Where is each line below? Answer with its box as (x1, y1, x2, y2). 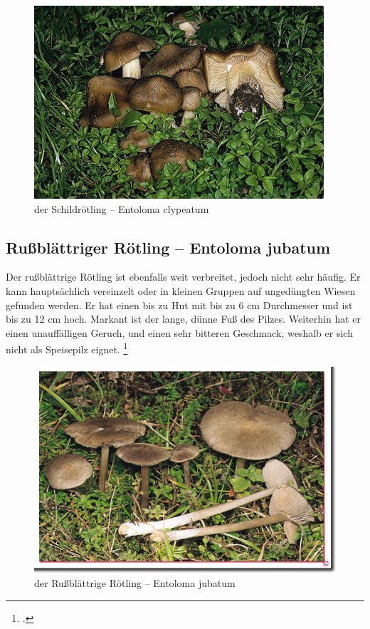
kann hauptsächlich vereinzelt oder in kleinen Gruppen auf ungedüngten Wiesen (6, 283, 356, 298)
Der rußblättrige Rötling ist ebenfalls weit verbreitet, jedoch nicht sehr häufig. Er (6, 269, 361, 284)
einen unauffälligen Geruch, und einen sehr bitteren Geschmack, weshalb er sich (6, 325, 353, 340)
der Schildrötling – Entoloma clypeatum (34, 201, 209, 216)
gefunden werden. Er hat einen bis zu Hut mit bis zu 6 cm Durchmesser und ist (6, 297, 353, 312)
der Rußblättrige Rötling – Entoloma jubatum (34, 576, 236, 591)
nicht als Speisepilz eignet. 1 (6, 340, 128, 357)
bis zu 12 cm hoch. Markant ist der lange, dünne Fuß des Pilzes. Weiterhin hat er (6, 311, 361, 326)
